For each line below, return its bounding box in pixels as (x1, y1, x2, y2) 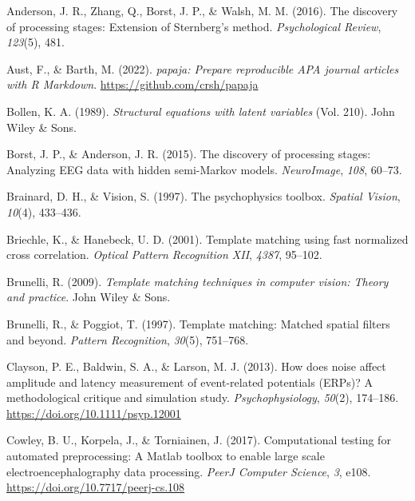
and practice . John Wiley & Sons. (6, 288, 171, 305)
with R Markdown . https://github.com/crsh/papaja (6, 76, 259, 93)
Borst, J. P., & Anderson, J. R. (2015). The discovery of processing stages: (6, 145, 371, 162)
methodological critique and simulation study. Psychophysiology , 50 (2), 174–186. (6, 389, 399, 406)
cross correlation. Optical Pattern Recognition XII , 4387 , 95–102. (6, 246, 322, 263)
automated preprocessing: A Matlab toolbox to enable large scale (6, 447, 325, 464)
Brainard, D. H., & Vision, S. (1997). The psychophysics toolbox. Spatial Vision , (6, 188, 401, 205)
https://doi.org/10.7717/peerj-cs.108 (6, 479, 185, 495)
